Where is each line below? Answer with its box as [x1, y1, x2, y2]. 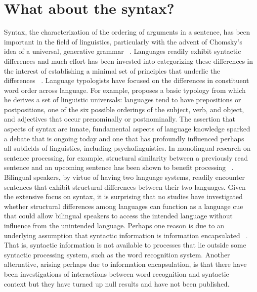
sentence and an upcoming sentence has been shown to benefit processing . [4, 162, 234, 172]
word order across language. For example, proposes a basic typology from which [4, 84, 246, 95]
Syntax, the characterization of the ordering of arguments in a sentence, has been [4, 27, 250, 37]
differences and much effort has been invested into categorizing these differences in [4, 55, 253, 66]
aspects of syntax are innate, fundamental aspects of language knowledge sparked [4, 124, 250, 134]
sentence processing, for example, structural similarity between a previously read [4, 152, 248, 163]
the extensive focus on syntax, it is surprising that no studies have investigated [4, 191, 243, 202]
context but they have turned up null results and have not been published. [4, 278, 230, 289]
